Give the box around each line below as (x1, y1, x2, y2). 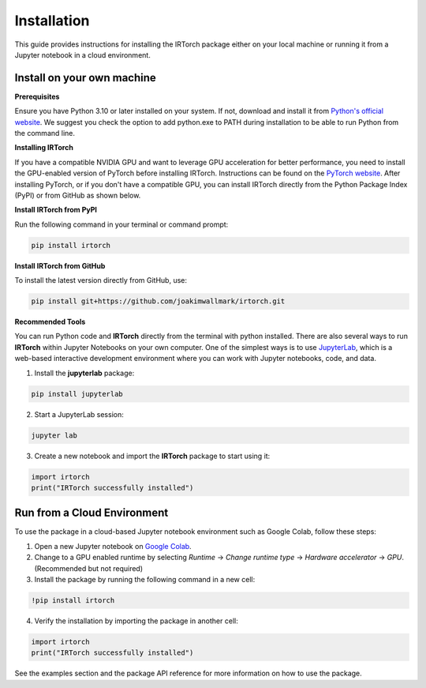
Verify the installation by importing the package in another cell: (34, 616, 238, 626)
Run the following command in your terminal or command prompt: (14, 220, 229, 229)
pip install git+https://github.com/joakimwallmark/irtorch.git (31, 297, 286, 306)
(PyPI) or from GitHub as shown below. (14, 190, 141, 200)
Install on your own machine (14, 71, 157, 85)
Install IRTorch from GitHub (14, 261, 106, 270)
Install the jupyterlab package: (34, 368, 135, 378)
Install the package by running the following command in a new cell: (34, 575, 256, 585)
